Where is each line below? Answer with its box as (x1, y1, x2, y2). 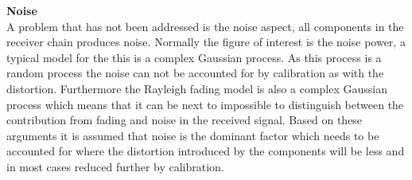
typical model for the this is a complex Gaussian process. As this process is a (6, 49, 382, 65)
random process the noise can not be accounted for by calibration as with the (6, 65, 384, 81)
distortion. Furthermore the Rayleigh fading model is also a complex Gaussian (6, 80, 387, 96)
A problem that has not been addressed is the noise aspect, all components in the (6, 18, 404, 34)
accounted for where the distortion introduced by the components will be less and (6, 143, 405, 159)
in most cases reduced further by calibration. (6, 158, 224, 174)
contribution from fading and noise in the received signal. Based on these (6, 112, 363, 128)
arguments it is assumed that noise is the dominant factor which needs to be (6, 127, 379, 143)
